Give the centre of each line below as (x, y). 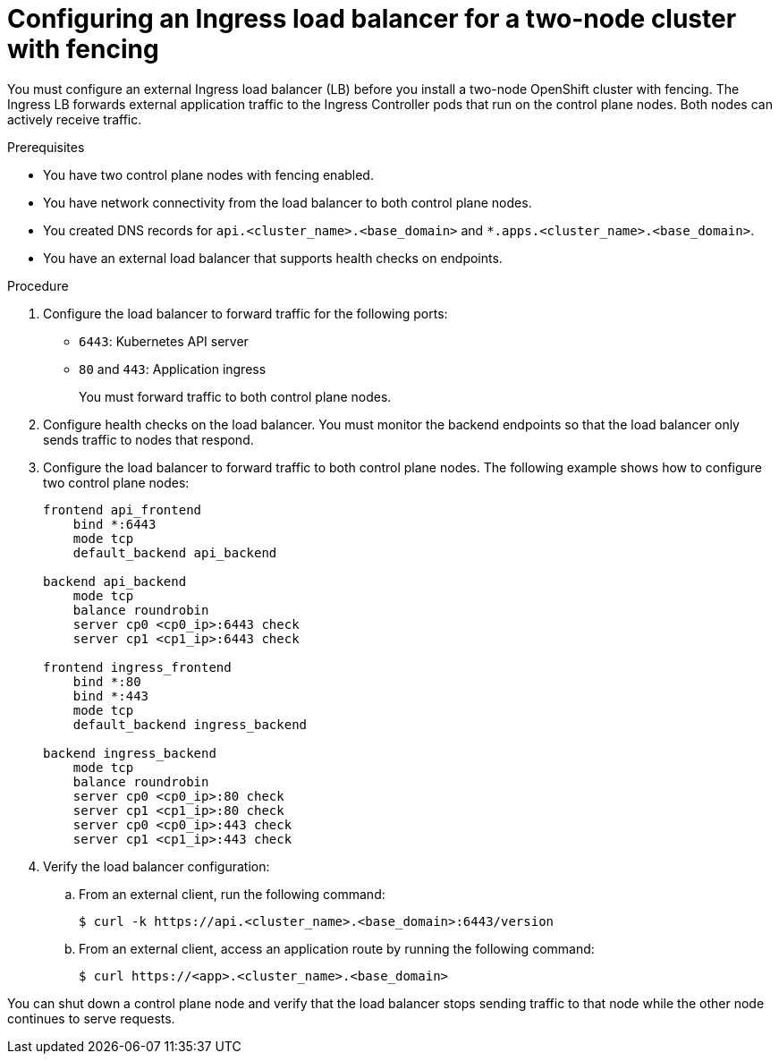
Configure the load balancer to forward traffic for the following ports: (246, 313)
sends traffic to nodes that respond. (148, 439)
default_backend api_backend (175, 552)
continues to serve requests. (91, 1018)
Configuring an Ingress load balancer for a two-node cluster (372, 19)
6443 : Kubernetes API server (164, 341)
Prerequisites (46, 147)
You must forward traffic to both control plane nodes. (235, 396)
